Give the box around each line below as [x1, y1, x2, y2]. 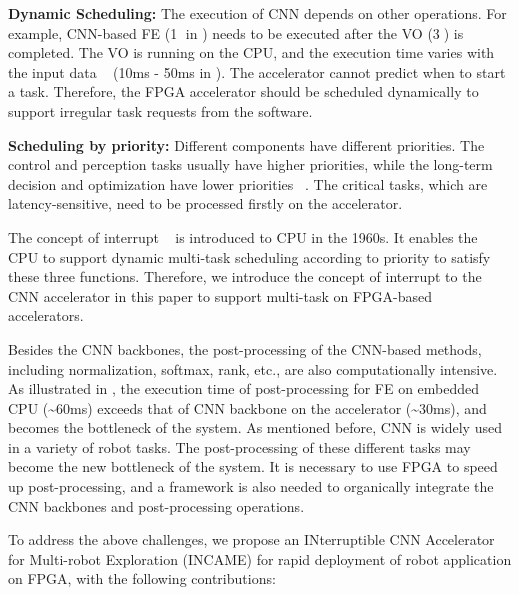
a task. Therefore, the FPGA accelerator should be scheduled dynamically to [8, 81, 479, 102]
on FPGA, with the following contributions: [8, 568, 276, 589]
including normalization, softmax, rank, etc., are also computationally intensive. [8, 358, 498, 379]
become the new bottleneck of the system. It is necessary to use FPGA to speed [8, 456, 498, 477]
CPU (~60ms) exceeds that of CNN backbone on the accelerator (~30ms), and [8, 397, 487, 418]
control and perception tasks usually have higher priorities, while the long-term [8, 154, 493, 175]
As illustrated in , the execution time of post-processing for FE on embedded [8, 378, 480, 399]
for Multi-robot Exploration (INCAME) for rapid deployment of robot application [8, 548, 512, 569]
